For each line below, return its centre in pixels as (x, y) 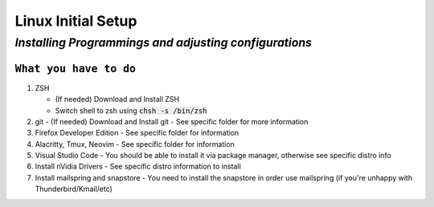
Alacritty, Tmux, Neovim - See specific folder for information (135, 144)
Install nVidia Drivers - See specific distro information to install (138, 166)
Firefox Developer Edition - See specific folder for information (137, 133)
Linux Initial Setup (76, 21)
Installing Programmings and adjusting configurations (164, 43)
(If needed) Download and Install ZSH (117, 99)
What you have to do (76, 69)
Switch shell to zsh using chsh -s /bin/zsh (131, 110)
